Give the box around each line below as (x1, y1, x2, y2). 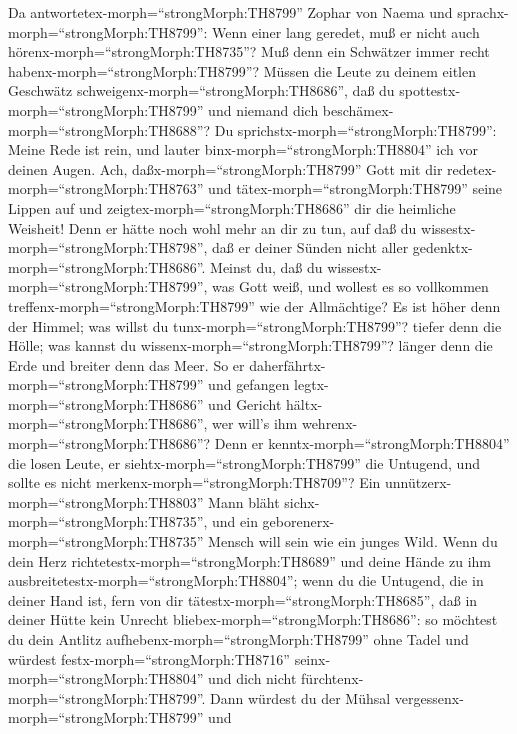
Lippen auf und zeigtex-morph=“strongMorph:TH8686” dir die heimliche (8, 197, 456, 218)
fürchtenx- (301, 668, 364, 689)
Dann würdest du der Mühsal (210, 687, 391, 708)
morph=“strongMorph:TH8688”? (8, 119, 211, 140)
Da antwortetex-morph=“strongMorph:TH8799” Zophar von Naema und (8, 2, 453, 22)
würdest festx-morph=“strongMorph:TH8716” (8, 648, 290, 669)
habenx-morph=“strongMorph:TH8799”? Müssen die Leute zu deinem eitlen (8, 60, 477, 81)
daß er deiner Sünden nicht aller (212, 237, 409, 258)
